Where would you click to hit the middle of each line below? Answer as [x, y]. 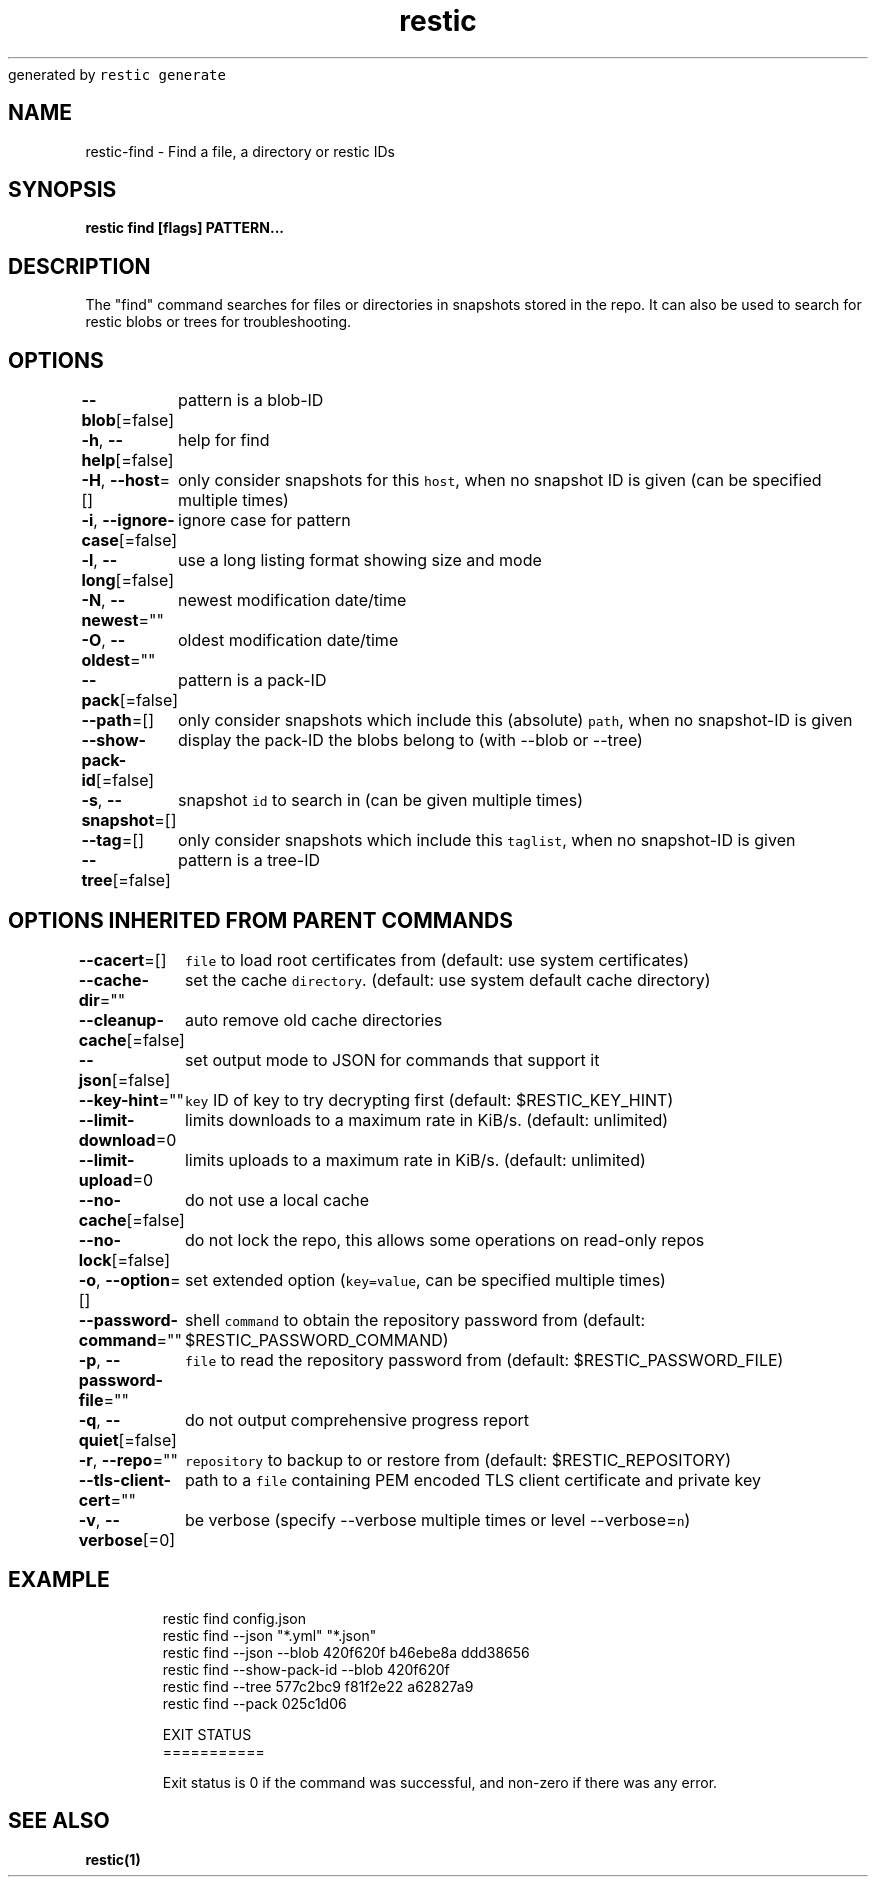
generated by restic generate [117, 74]
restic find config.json [234, 1618]
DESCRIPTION [79, 266]
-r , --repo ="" [128, 1459]
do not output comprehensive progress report [356, 1419]
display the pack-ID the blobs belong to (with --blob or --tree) [410, 740]
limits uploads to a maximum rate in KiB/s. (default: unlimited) [415, 1159]
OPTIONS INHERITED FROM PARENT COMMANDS [260, 920]
